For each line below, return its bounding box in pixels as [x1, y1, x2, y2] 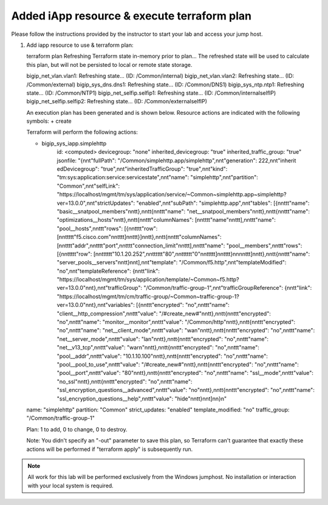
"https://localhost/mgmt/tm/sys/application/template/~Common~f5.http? [56, 276, 239, 283]
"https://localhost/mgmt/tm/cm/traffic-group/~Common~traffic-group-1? [56, 292, 239, 300]
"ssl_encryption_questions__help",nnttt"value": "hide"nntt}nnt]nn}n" [56, 395, 227, 402]
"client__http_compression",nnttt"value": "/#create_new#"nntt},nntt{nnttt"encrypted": [56, 310, 272, 317]
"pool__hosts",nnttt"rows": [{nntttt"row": [56, 225, 158, 232]
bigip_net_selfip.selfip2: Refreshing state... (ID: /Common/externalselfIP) [26, 98, 208, 105]
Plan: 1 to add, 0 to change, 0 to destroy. [26, 425, 128, 433]
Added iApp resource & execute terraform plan [11, 9, 252, 22]
